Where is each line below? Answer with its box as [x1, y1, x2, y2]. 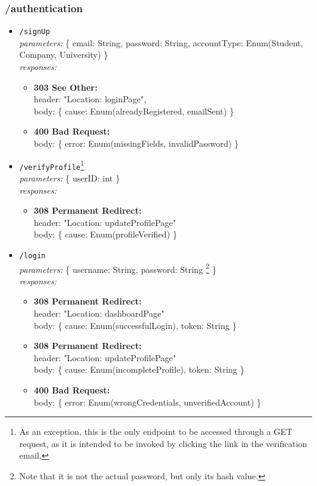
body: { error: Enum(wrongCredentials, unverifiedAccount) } [34, 395, 262, 408]
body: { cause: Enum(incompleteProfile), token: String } [34, 363, 244, 376]
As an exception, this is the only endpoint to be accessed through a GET [19, 425, 293, 438]
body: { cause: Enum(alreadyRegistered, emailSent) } [34, 104, 234, 117]
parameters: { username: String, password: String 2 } [19, 261, 217, 275]
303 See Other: [34, 80, 98, 93]
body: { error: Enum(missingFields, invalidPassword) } [34, 137, 239, 150]
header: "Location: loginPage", [34, 93, 146, 105]
